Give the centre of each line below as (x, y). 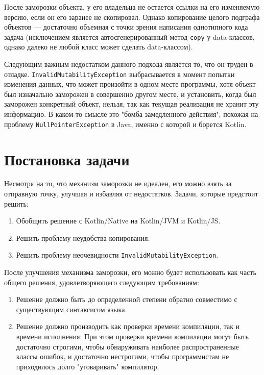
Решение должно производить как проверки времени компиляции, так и (128, 326)
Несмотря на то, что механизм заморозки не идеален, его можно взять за (118, 183)
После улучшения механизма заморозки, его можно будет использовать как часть (130, 272)
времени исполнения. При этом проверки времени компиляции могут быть (132, 336)
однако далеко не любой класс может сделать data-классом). (99, 47)
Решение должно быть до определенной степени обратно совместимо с (127, 299)
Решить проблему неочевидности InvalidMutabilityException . (117, 255)
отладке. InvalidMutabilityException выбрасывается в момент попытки (119, 74)
